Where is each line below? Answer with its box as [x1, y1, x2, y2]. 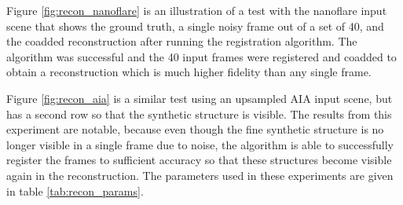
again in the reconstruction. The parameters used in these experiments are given [6, 167, 394, 183]
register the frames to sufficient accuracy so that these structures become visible [6, 152, 392, 168]
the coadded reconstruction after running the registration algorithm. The [6, 33, 357, 49]
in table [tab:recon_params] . [6, 182, 144, 199]
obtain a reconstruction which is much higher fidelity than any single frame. [6, 64, 372, 80]
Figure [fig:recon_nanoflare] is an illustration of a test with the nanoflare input [6, 2, 387, 18]
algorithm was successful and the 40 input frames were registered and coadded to [6, 48, 397, 64]
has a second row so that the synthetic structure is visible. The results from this [6, 105, 392, 122]
